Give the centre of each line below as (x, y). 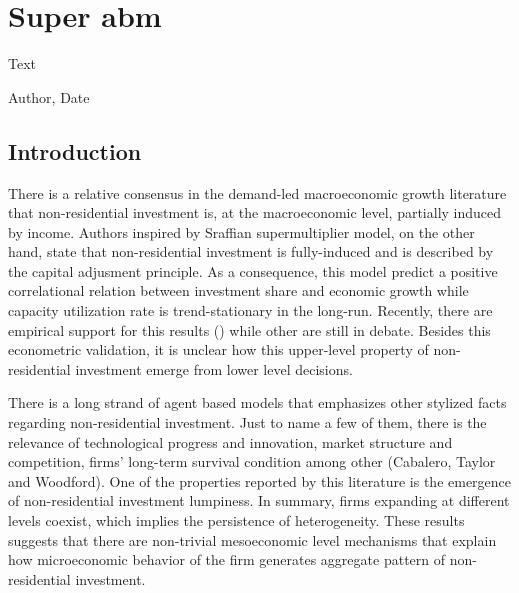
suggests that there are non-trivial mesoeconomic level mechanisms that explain (252, 539)
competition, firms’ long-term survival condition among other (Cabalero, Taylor (252, 461)
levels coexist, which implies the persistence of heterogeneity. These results (236, 520)
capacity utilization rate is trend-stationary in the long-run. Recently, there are (250, 310)
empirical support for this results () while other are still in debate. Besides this (249, 329)
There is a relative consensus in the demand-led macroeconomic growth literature (257, 192)
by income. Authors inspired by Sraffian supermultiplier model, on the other (241, 231)
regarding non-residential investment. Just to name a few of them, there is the (247, 422)
